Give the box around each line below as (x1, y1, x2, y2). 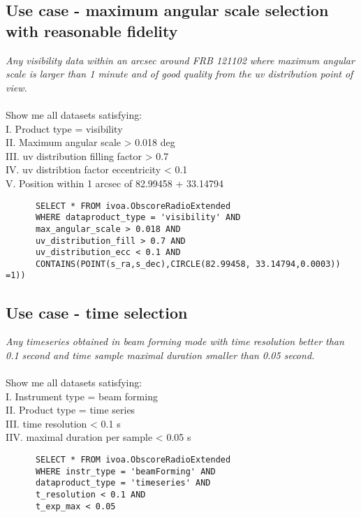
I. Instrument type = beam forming (6, 388, 158, 403)
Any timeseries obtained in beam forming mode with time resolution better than (6, 334, 344, 349)
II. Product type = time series (6, 402, 135, 417)
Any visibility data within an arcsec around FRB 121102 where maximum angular (6, 52, 355, 67)
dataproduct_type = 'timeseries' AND (35, 478, 211, 488)
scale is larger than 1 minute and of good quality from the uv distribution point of (6, 66, 353, 81)
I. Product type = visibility (6, 121, 123, 136)
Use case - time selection (6, 301, 188, 323)
